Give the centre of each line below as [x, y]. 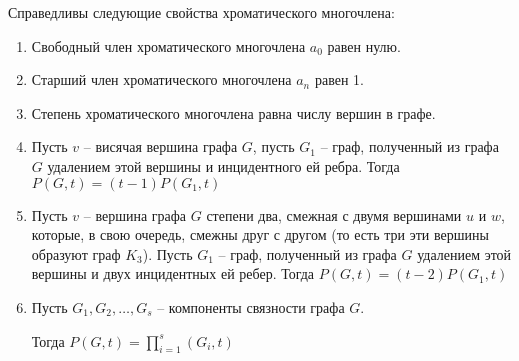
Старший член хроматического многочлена [161, 79]
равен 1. [339, 79]
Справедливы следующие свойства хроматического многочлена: [201, 12]
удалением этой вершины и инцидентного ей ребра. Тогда [223, 165]
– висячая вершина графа [160, 146]
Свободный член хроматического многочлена [168, 45]
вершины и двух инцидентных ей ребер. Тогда [173, 273]
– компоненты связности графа [251, 306]
